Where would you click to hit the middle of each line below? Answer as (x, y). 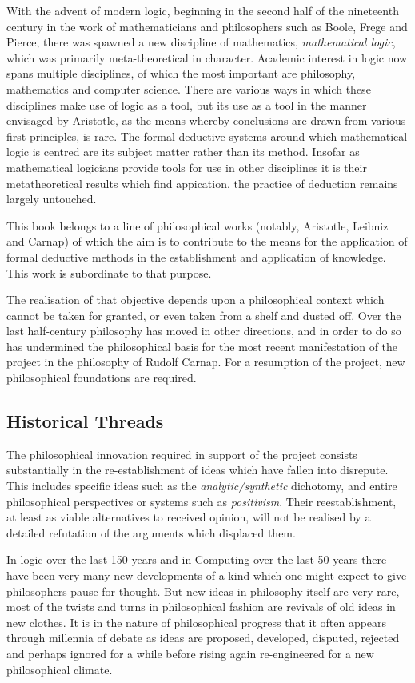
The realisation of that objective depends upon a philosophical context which (196, 300)
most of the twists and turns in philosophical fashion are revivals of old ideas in (201, 607)
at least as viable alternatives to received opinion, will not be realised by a (189, 517)
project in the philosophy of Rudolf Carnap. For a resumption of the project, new (206, 362)
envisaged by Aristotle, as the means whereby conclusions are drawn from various (206, 120)
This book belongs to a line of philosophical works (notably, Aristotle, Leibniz (198, 225)
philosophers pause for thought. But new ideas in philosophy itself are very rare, (203, 591)
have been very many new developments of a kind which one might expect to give (207, 575)
